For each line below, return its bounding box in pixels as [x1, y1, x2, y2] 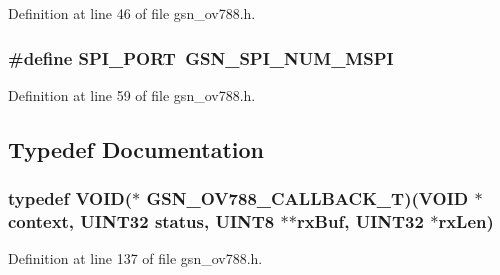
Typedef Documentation [8, 133, 264, 164]
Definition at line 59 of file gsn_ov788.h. [8, 84, 256, 105]
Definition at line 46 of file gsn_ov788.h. [8, 3, 256, 23]
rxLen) [438, 209, 494, 234]
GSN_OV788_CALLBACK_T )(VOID [146, 186, 469, 211]
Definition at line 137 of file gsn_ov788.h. [8, 248, 263, 269]
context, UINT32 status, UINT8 [8, 209, 275, 234]
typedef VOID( [8, 186, 133, 211]
